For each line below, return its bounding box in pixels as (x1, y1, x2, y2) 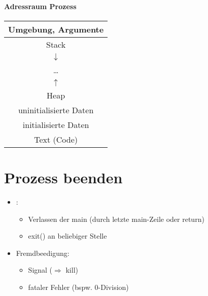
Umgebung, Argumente (8, 23, 104, 35)
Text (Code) (34, 133, 78, 145)
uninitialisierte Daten (18, 104, 94, 116)
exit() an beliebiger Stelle (28, 231, 107, 241)
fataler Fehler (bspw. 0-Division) (28, 281, 129, 292)
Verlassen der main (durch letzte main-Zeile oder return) (28, 213, 204, 224)
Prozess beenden (4, 167, 123, 187)
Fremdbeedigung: (16, 247, 70, 258)
